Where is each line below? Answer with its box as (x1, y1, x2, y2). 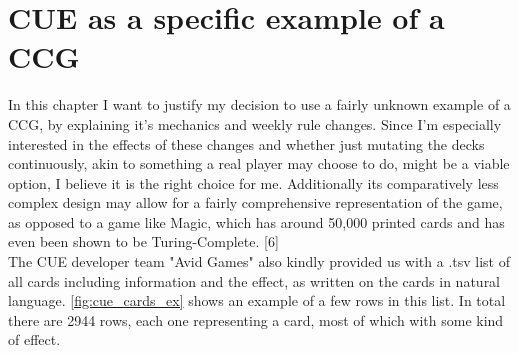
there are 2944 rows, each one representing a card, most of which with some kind (8, 309, 504, 330)
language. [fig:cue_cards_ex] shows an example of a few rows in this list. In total (8, 290, 506, 311)
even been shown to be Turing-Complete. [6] (8, 231, 279, 252)
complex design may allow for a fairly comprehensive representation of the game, (8, 192, 503, 213)
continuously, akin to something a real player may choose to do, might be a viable (8, 153, 510, 174)
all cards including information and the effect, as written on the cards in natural (8, 270, 501, 291)
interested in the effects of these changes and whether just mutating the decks (8, 133, 485, 154)
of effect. (8, 329, 61, 350)
